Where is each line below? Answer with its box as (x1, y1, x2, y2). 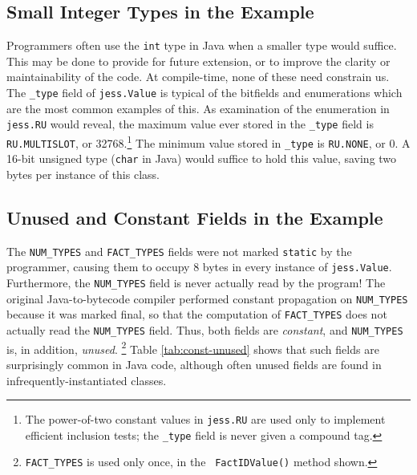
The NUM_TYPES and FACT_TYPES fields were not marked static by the (6, 242, 352, 259)
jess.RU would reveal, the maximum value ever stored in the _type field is (6, 116, 374, 132)
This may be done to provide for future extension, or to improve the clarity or (6, 52, 391, 69)
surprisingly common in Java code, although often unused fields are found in (6, 355, 382, 372)
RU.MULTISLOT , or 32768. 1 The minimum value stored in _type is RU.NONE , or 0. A (6, 132, 411, 151)
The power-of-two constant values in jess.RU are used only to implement (25, 411, 386, 428)
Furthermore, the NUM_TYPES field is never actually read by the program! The (6, 274, 386, 291)
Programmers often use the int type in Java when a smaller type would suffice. (6, 37, 397, 54)
